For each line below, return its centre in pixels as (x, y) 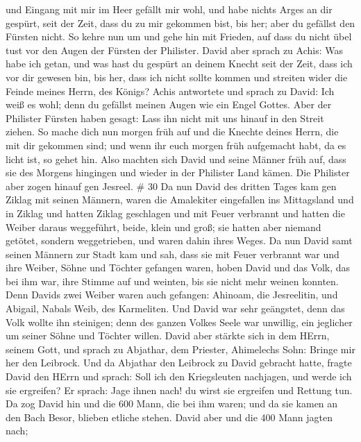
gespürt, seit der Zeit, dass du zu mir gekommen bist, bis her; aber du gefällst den (180, 23)
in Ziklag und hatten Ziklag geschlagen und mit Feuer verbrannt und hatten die (175, 213)
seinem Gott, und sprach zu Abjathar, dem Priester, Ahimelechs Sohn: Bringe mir (180, 349)
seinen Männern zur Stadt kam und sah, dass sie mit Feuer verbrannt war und (173, 254)
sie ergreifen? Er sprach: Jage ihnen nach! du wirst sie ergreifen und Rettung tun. (179, 390)
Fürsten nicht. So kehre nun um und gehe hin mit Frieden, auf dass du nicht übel (179, 36)
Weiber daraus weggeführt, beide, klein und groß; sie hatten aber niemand (163, 227)
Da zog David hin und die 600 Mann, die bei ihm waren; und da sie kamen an (172, 403)
